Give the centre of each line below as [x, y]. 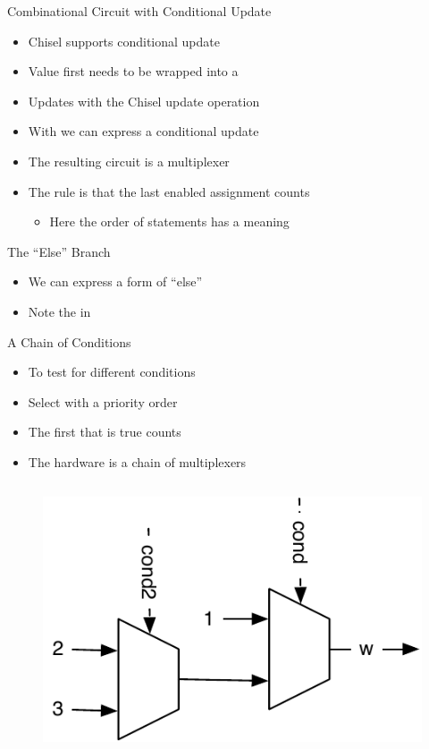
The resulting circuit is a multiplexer [129, 161]
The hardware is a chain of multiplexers [137, 461]
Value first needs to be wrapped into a [133, 71]
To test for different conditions [112, 372]
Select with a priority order [103, 401]
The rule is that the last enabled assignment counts [169, 191]
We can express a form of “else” [115, 281]
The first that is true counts [105, 432]
